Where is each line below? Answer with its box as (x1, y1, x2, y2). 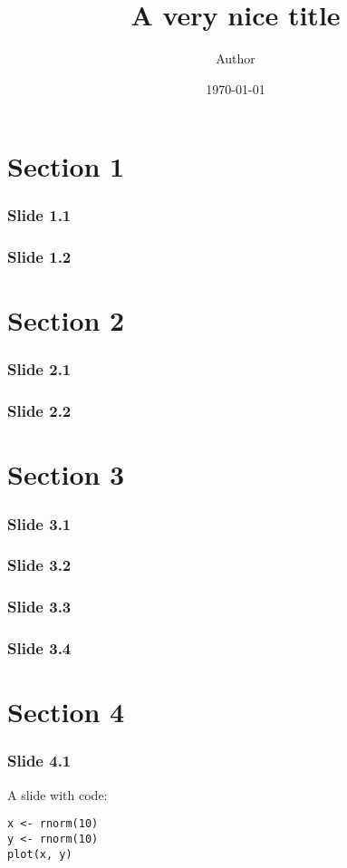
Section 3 (7, 456, 125, 493)
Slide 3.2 (7, 554, 72, 576)
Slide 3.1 (7, 512, 72, 535)
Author (216, 49, 255, 68)
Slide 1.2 (7, 246, 72, 268)
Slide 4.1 (7, 749, 72, 772)
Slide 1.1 (7, 204, 72, 227)
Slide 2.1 (7, 358, 72, 381)
